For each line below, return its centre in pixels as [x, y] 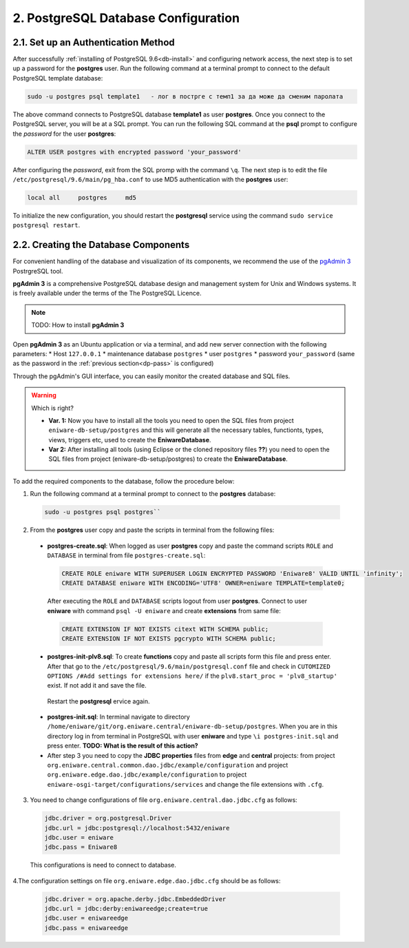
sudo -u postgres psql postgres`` [103, 512]
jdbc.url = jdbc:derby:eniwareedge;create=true [126, 909]
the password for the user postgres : [64, 134]
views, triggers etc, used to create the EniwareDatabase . [130, 440]
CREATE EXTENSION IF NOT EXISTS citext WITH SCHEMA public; [165, 629]
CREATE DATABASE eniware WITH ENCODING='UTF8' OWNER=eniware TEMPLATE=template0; [203, 583]
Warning [44, 395]
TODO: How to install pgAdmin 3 [78, 325]
